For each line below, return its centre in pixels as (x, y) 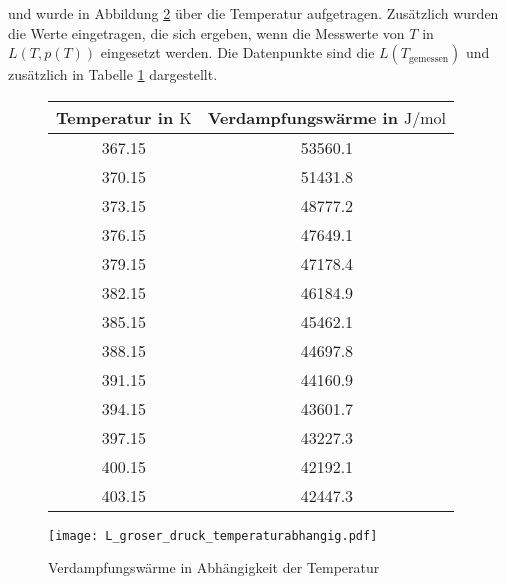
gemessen (429, 58)
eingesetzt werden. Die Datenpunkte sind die (237, 52)
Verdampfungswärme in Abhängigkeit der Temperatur (214, 567)
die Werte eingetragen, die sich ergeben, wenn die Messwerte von (206, 32)
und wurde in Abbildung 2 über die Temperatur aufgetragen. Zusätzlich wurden (253, 13)
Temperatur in (115, 117)
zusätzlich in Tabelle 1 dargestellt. (113, 74)
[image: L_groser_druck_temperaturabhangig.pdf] (213, 535)
